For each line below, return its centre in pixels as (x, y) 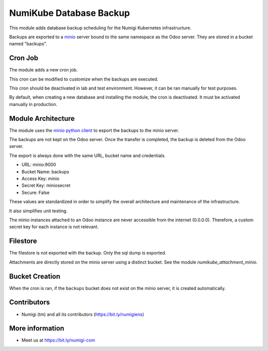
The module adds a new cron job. (43, 70)
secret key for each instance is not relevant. (54, 227)
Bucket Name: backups (45, 172)
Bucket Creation (35, 276)
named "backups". (28, 44)
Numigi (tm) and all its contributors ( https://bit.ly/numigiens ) (83, 314)
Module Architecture (42, 119)
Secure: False (35, 192)
